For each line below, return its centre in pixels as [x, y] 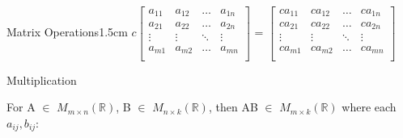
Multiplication [42, 79]
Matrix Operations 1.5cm [67, 32]
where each [369, 107]
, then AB [233, 107]
